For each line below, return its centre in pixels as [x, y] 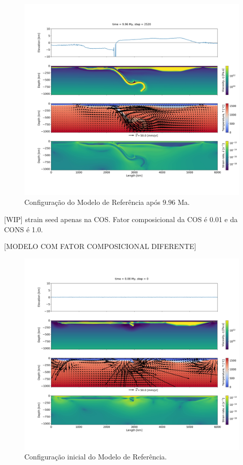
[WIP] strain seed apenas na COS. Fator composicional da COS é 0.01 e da [121, 219]
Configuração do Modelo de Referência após [92, 202]
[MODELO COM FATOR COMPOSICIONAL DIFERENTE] [100, 246]
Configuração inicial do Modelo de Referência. [96, 457]
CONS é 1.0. [24, 229]
